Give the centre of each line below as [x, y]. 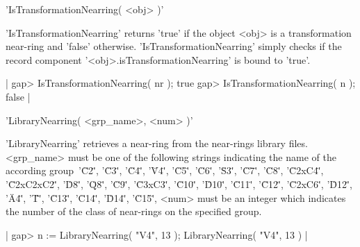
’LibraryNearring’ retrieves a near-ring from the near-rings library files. [157, 143]
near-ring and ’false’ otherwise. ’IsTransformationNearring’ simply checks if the [174, 46]
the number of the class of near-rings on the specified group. [134, 211]
